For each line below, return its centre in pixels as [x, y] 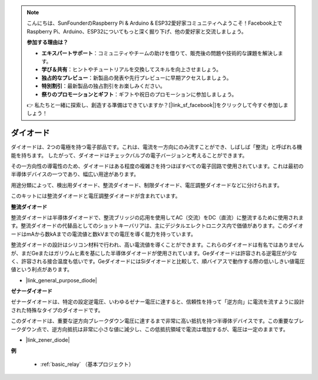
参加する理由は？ [47, 42]
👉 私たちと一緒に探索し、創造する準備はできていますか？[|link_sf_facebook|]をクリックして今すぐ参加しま [158, 105]
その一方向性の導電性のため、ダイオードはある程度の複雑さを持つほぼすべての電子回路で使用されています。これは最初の [157, 166]
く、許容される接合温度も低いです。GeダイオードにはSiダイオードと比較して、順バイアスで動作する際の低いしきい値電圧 [158, 261]
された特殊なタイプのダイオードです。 [57, 310]
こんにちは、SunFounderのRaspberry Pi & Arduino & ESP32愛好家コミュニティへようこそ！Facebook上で [155, 23]
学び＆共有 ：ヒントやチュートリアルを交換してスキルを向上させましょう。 [132, 69]
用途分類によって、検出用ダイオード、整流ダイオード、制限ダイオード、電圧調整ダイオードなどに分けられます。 [147, 185]
